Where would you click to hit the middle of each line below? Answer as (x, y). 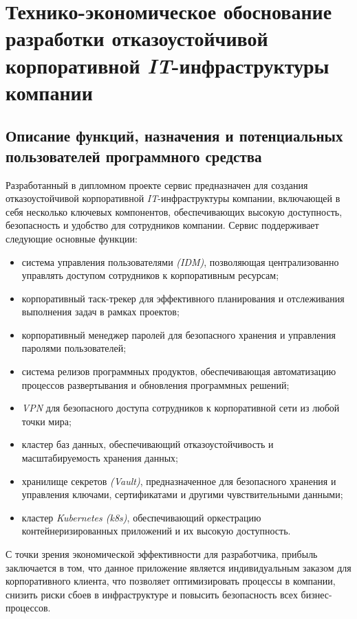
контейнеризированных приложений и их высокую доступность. (156, 531)
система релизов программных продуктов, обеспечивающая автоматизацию (179, 371)
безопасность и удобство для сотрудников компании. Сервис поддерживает (162, 225)
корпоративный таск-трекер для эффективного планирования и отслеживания (183, 298)
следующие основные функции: (72, 238)
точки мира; (46, 421)
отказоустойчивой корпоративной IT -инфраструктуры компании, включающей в (173, 198)
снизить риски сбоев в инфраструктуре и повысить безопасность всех (152, 594)
